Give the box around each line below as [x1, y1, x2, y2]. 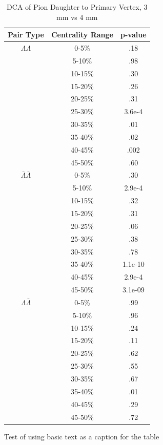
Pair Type [8, 29, 44, 40]
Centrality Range [51, 29, 113, 40]
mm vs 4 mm [56, 11, 98, 22]
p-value [120, 29, 147, 40]
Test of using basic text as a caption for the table [4, 431, 159, 441]
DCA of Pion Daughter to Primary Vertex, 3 [7, 2, 148, 12]
